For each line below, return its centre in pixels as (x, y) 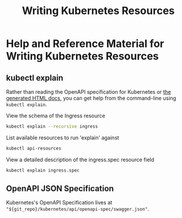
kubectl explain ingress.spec (43, 170)
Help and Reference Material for (85, 44)
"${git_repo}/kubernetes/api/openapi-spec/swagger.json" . (78, 209)
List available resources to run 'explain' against (63, 137)
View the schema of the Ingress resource (56, 116)
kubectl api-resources (34, 148)
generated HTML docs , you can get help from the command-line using (91, 98)
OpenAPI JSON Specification (60, 189)
